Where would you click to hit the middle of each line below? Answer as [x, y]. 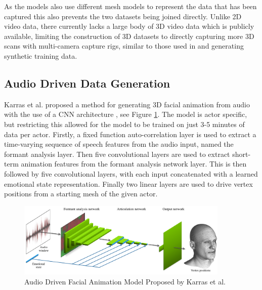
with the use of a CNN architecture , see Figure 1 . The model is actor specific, [126, 114]
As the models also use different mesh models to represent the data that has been [130, 6]
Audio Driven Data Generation [87, 83]
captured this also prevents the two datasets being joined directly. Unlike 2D [123, 16]
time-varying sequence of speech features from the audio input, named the [119, 144]
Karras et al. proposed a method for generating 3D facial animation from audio [127, 104]
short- [242, 154]
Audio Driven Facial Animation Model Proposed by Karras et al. [125, 281]
